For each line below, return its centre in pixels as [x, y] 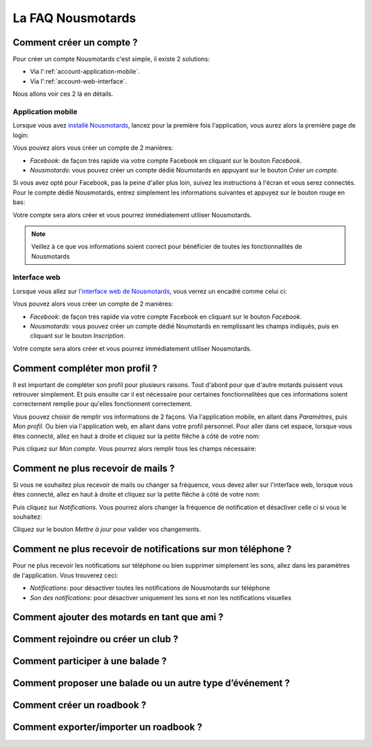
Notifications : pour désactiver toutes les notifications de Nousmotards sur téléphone [150, 588]
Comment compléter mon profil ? [85, 368]
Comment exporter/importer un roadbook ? [107, 727]
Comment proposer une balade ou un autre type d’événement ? [152, 683]
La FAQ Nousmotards [74, 18]
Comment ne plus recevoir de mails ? [94, 468]
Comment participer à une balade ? [90, 661]
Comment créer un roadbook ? [80, 705]
